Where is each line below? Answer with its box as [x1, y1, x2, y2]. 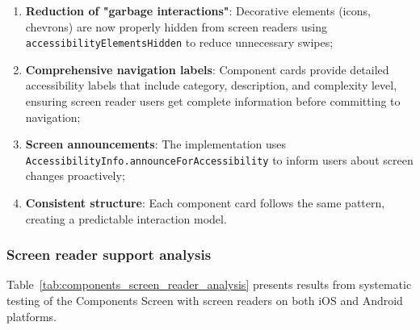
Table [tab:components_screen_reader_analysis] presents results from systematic [6, 276, 412, 293]
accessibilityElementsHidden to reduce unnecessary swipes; [25, 34, 334, 51]
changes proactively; [25, 167, 125, 184]
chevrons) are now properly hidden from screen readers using [25, 18, 327, 35]
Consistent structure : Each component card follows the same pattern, [25, 194, 385, 211]
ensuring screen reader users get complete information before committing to [25, 93, 401, 110]
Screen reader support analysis [6, 244, 212, 265]
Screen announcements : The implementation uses [25, 136, 287, 152]
